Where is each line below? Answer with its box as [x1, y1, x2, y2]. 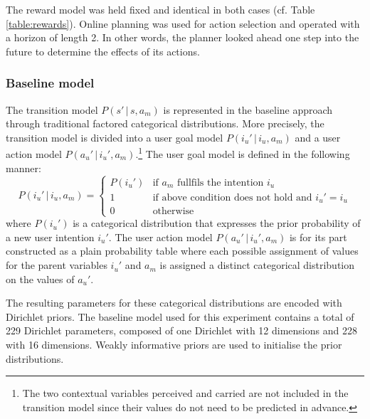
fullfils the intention [176, 177, 264, 188]
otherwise [152, 206, 194, 217]
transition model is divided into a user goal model [6, 129, 223, 144]
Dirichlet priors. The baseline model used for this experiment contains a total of [6, 309, 354, 324]
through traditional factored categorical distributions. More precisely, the [6, 116, 324, 131]
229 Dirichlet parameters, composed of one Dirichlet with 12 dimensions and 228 [6, 323, 357, 338]
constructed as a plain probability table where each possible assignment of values [6, 243, 359, 258]
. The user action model [108, 229, 213, 244]
